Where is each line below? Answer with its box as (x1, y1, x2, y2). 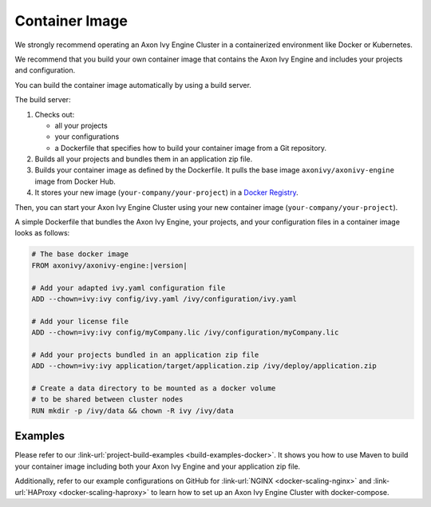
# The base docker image (31, 250, 129, 259)
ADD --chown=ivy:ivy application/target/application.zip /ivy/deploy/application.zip (31, 362, 377, 370)
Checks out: (34, 109, 75, 119)
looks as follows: (14, 228, 70, 238)
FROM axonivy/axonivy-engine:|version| (31, 260, 188, 270)
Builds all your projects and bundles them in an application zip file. (34, 154, 253, 164)
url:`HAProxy (14, 487, 57, 497)
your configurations (54, 132, 120, 141)
